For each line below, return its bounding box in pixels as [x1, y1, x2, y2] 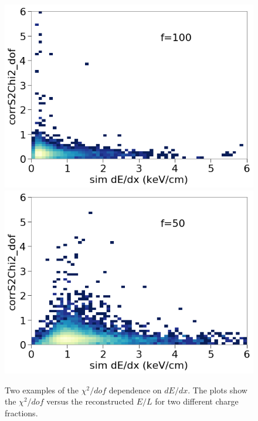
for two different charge [155, 395, 239, 407]
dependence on [108, 383, 162, 396]
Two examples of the [5, 383, 79, 396]
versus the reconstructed [46, 395, 134, 407]
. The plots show [188, 383, 247, 396]
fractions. [5, 407, 38, 419]
